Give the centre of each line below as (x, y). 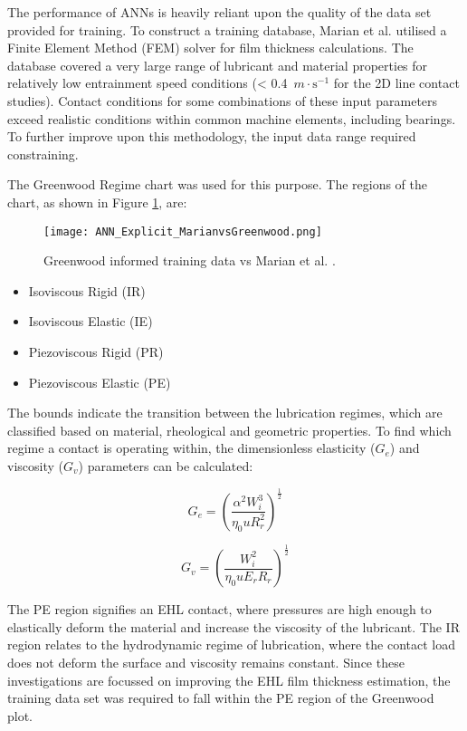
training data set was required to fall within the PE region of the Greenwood (221, 698)
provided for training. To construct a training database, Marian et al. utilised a (227, 29)
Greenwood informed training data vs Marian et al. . (190, 260)
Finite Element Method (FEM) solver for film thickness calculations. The (210, 48)
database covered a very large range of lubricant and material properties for (218, 65)
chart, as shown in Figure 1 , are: (97, 202)
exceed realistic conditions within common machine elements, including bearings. (232, 118)
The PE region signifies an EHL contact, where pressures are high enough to (219, 609)
